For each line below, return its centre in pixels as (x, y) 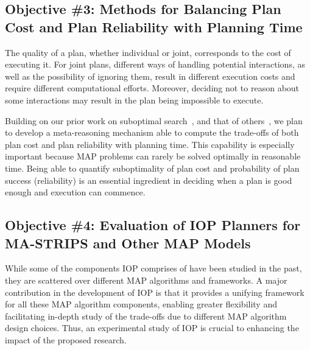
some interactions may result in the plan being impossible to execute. (134, 100)
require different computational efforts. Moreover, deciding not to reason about (152, 88)
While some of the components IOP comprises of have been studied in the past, (153, 268)
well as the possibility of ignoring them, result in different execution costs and (150, 76)
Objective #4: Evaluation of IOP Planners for (153, 225)
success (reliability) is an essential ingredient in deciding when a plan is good (149, 180)
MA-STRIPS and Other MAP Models (128, 243)
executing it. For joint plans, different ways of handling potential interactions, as (155, 64)
